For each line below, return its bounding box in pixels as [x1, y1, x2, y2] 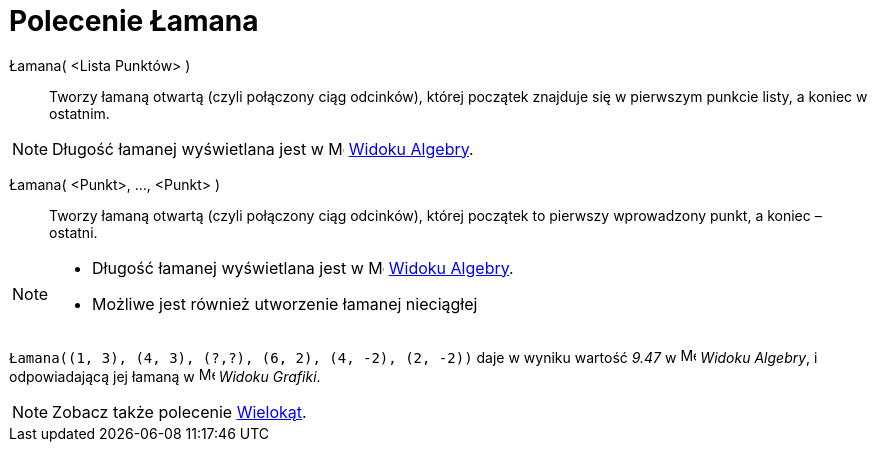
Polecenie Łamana [9, 4, 259, 38]
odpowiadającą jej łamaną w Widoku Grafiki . [9, 367, 321, 385]
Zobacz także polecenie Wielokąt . [52, 401, 307, 422]
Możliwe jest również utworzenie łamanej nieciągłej [92, 293, 478, 314]
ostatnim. [49, 104, 110, 122]
